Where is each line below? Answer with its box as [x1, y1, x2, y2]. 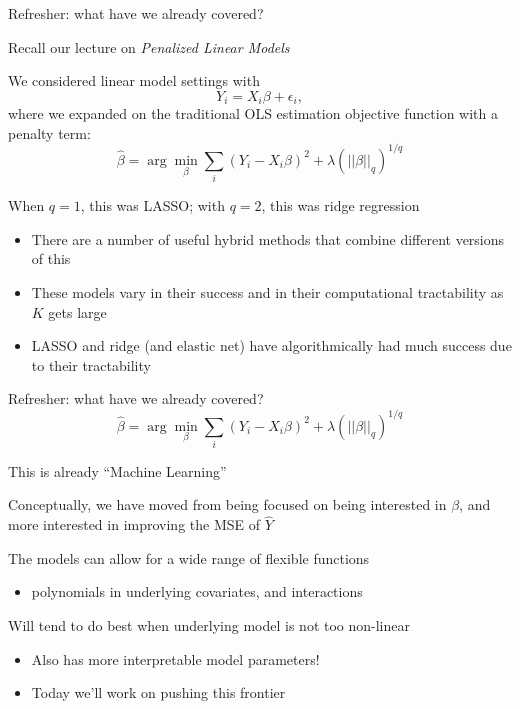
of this [31, 248, 71, 269]
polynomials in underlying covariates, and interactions [31, 581, 363, 602]
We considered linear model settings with [8, 70, 260, 91]
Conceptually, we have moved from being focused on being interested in [8, 494, 447, 515]
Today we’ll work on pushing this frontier [31, 682, 286, 703]
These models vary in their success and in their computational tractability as [31, 282, 504, 303]
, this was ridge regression [261, 195, 420, 216]
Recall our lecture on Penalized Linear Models [8, 36, 290, 57]
